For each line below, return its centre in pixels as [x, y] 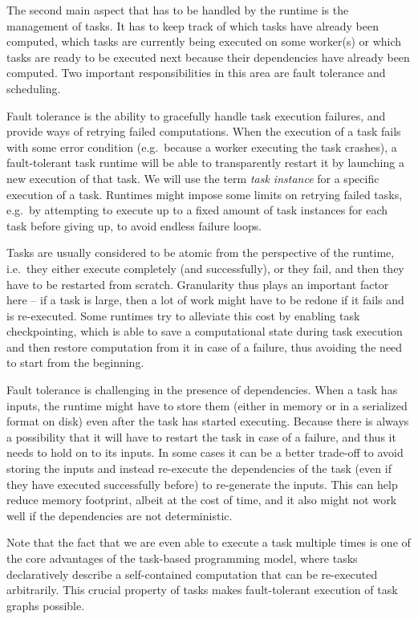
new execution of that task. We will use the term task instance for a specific [193, 178]
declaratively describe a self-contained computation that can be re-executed [192, 574]
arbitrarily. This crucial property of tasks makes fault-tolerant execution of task [202, 590]
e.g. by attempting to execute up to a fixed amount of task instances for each [197, 210]
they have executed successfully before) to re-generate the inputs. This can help [202, 484]
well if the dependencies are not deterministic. [120, 515]
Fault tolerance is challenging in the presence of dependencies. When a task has [202, 390]
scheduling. [34, 88]
